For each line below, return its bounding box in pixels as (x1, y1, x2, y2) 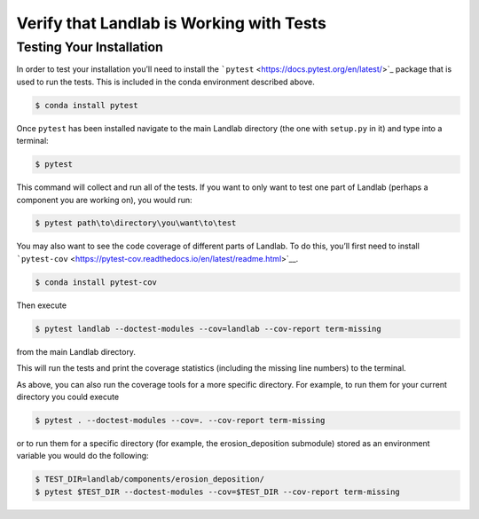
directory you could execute (16, 391, 120, 402)
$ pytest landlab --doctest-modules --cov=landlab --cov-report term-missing (35, 324, 381, 334)
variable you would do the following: (16, 451, 150, 461)
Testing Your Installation (16, 39, 163, 55)
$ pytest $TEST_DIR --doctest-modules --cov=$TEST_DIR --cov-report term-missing (35, 486, 401, 497)
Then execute (16, 300, 67, 311)
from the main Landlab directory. (16, 346, 137, 357)
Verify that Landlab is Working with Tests (16, 13, 327, 33)
